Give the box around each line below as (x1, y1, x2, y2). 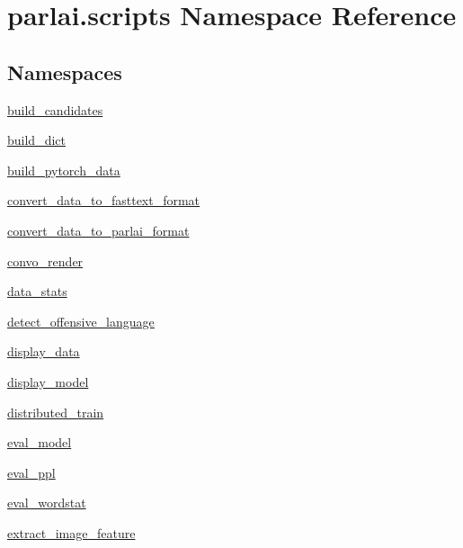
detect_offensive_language (7, 311, 155, 330)
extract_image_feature (7, 523, 136, 542)
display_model (7, 372, 89, 391)
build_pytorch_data (7, 160, 120, 179)
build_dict (7, 130, 66, 149)
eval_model (7, 433, 72, 452)
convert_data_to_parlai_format (7, 220, 190, 239)
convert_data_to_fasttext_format (7, 191, 200, 210)
